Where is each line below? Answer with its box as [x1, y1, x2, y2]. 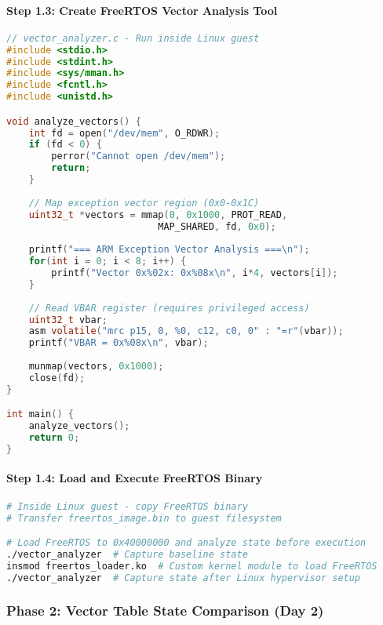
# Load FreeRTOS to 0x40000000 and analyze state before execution [6, 537, 367, 549]
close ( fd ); [28, 372, 86, 383]
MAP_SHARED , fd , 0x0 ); [158, 220, 276, 232]
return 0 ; [28, 432, 80, 444]
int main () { [6, 409, 74, 420]
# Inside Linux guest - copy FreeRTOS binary [6, 500, 248, 512]
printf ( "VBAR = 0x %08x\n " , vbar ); [28, 337, 209, 349]
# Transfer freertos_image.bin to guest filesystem [6, 512, 282, 524]
